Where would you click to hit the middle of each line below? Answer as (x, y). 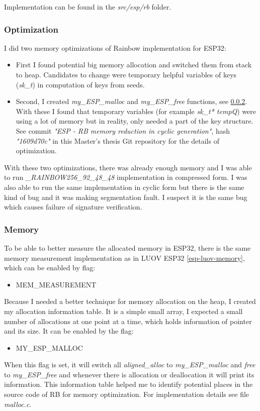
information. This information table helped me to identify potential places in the (128, 384)
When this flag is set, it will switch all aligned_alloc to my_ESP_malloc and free (130, 365)
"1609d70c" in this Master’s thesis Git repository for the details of (117, 140)
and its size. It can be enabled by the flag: (69, 331)
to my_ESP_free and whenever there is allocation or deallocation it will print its (129, 374)
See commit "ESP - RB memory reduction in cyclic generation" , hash (123, 130)
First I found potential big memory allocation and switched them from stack (134, 65)
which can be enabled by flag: (50, 268)
